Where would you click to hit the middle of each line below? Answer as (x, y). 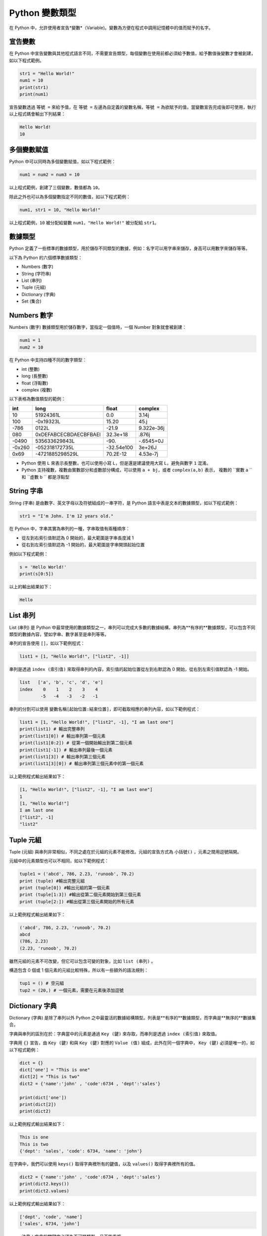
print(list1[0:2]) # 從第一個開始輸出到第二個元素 (76, 743)
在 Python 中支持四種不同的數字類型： (48, 360)
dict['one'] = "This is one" (55, 1070)
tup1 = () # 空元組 (42, 983)
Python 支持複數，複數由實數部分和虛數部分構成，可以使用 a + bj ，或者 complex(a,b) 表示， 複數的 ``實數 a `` (137, 470)
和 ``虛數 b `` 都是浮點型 (45, 477)
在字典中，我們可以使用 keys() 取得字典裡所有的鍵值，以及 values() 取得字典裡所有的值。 (103, 1164)
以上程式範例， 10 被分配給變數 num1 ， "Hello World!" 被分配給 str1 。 (84, 222)
